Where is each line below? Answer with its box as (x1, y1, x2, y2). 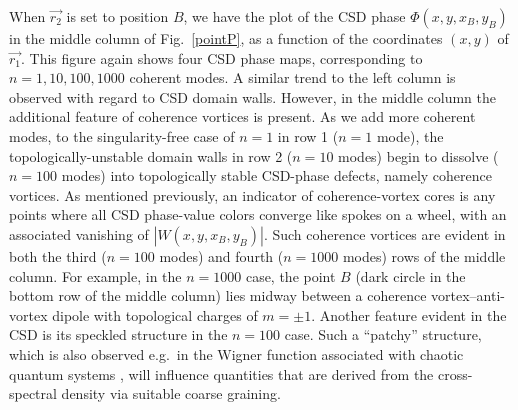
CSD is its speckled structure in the (9, 324, 228, 345)
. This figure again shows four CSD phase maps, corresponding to (21, 47, 423, 68)
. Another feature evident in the (311, 304, 507, 325)
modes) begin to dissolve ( (338, 145, 499, 166)
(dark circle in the (355, 265, 466, 286)
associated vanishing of (9, 223, 149, 244)
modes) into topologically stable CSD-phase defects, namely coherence (61, 165, 492, 186)
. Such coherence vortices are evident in (263, 223, 506, 244)
